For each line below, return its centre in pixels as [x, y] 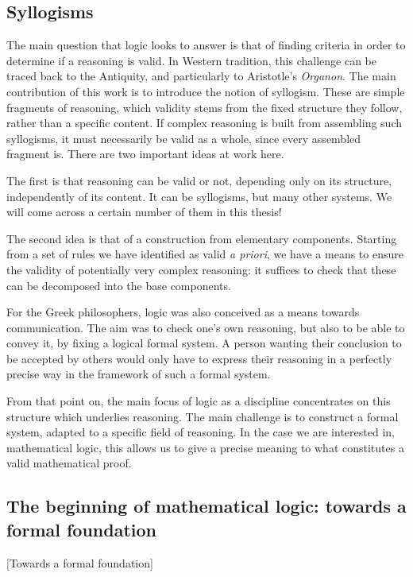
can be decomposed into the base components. [119, 285]
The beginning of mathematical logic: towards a [206, 506]
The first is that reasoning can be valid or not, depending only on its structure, [199, 180]
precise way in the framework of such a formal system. [139, 374]
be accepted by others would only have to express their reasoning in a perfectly [199, 358]
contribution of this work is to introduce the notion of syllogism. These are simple [206, 91]
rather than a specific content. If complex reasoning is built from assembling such [204, 123]
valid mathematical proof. [69, 463]
